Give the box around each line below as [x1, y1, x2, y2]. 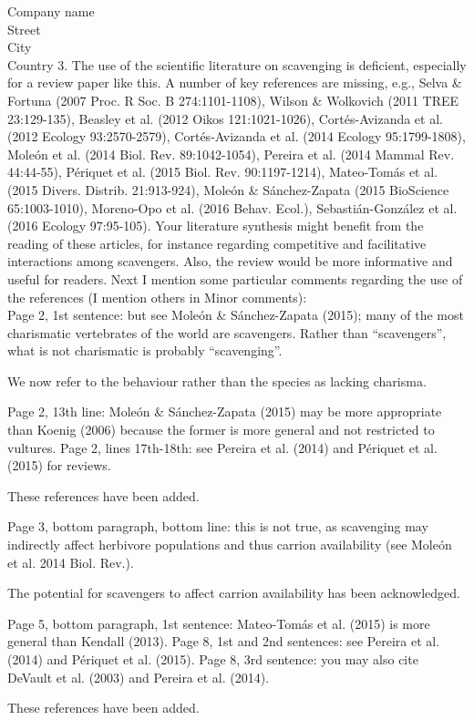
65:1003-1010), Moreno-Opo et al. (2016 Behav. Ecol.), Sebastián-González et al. [7, 198, 458, 217]
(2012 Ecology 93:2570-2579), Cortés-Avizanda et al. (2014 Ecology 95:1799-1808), [7, 127, 466, 146]
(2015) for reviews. [7, 456, 111, 475]
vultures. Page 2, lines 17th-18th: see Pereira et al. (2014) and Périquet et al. [7, 437, 438, 457]
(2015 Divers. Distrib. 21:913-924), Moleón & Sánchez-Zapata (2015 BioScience [7, 180, 449, 199]
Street [7, 19, 41, 38]
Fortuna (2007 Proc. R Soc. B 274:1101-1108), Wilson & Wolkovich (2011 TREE [7, 90, 459, 109]
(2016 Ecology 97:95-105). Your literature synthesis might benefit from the [7, 216, 424, 235]
